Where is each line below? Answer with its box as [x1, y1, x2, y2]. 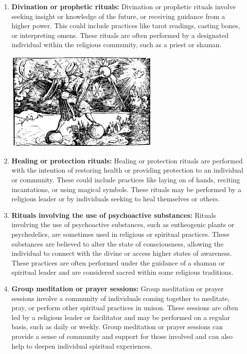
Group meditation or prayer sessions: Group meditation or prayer [11, 283, 224, 293]
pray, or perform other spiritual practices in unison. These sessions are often [11, 302, 238, 313]
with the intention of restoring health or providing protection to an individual [11, 165, 244, 175]
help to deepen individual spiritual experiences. [11, 340, 152, 351]
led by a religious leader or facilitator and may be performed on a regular [11, 312, 230, 322]
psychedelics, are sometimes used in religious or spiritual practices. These [11, 229, 229, 239]
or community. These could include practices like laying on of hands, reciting [11, 175, 240, 184]
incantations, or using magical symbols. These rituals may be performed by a [11, 184, 242, 194]
